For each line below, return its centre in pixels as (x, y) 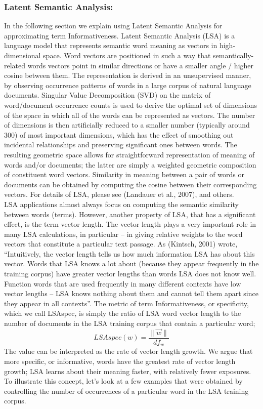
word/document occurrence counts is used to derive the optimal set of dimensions (130, 105)
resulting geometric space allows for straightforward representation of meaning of (129, 154)
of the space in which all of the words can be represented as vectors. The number (130, 115)
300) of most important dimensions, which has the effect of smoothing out (119, 134)
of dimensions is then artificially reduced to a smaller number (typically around (127, 125)
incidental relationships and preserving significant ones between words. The (121, 145)
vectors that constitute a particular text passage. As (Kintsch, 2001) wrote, (121, 244)
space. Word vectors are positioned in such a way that (127, 55)
